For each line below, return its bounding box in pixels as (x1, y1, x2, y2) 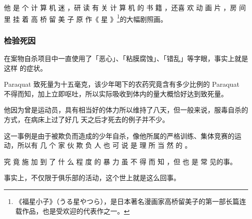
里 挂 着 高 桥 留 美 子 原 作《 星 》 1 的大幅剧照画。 (4, 12, 168, 24)
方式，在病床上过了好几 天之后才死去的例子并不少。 (4, 114, 169, 125)
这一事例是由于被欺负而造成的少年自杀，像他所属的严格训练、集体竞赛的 (4, 130, 235, 141)
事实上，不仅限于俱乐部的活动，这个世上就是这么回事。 (4, 172, 180, 183)
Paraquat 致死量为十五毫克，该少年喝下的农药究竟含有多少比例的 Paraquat (4, 79, 239, 89)
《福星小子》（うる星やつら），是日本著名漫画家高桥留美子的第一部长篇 (15, 196, 239, 206)
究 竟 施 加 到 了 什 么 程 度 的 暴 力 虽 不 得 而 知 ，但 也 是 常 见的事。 (4, 156, 237, 166)
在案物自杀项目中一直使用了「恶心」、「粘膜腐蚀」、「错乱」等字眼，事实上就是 (4, 53, 248, 63)
